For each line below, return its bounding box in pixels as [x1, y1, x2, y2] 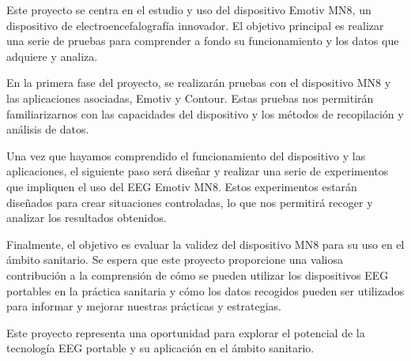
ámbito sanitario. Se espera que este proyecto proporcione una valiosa [6, 251, 343, 268]
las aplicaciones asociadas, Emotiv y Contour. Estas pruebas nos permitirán [6, 89, 374, 106]
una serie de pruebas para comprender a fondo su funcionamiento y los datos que [6, 32, 399, 49]
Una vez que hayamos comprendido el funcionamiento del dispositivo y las [6, 147, 366, 164]
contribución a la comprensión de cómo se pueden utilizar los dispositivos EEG [6, 266, 389, 283]
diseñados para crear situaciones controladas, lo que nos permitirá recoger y [6, 194, 373, 210]
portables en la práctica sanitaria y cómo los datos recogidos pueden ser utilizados [6, 282, 405, 299]
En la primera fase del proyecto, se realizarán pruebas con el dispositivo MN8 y [6, 74, 391, 91]
